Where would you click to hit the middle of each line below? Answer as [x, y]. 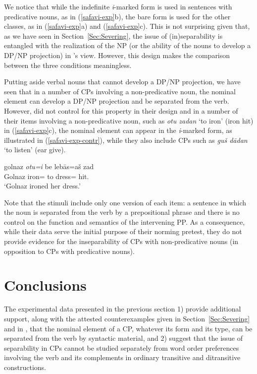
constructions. [25, 367]
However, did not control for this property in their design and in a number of [121, 110]
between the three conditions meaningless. [68, 65]
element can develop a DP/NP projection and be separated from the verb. [117, 101]
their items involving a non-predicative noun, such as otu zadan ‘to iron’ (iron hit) [129, 120]
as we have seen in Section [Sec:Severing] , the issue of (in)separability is [113, 35]
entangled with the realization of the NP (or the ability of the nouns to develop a [128, 45]
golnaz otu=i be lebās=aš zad [49, 166]
